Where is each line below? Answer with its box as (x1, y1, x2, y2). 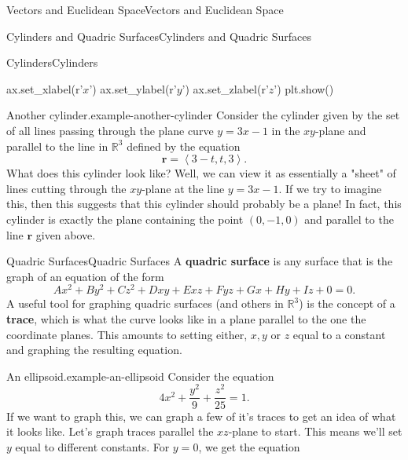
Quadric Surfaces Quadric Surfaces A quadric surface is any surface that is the (6, 253, 393, 269)
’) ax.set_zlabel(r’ (182, 80, 269, 97)
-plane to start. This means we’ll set (228, 423, 402, 440)
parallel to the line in (6, 137, 108, 154)
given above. (35, 226, 96, 243)
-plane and (314, 122, 366, 138)
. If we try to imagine (278, 180, 382, 196)
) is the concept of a (299, 295, 395, 312)
